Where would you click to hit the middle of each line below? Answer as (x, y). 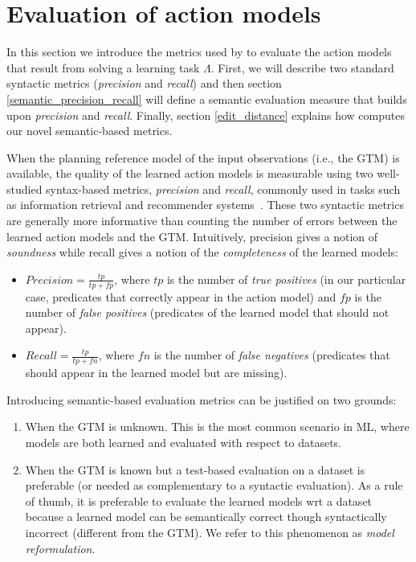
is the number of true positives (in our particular (286, 279)
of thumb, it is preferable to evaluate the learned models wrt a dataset (199, 500)
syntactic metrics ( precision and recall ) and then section (144, 83)
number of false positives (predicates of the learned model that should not (207, 312)
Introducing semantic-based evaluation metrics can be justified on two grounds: (202, 399)
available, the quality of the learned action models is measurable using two (190, 173)
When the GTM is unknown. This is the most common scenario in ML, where (217, 427)
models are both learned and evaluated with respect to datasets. (183, 443)
